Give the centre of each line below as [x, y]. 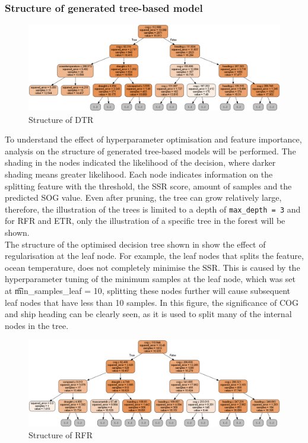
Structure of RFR [61, 435]
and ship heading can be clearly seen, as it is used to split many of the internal [148, 314]
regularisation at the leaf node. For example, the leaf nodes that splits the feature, [154, 256]
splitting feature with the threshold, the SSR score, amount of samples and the [148, 186]
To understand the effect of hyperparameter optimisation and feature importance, [153, 139]
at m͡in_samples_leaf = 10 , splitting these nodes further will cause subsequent [147, 290]
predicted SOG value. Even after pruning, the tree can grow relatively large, [143, 197]
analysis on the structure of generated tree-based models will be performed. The [150, 151]
